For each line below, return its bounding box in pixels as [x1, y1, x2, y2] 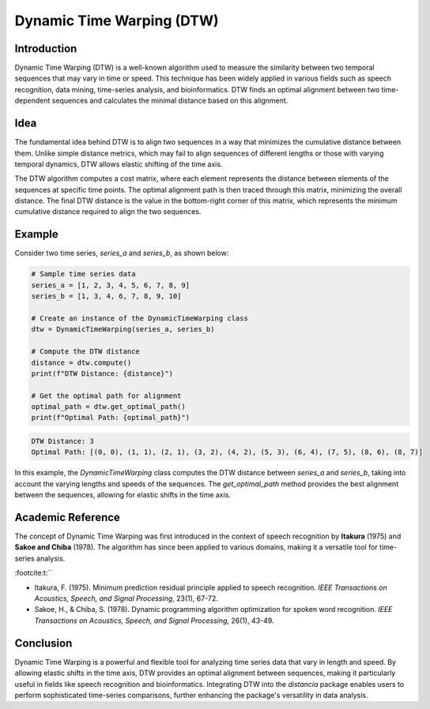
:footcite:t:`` [14, 568, 53, 578]
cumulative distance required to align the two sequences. [14, 207, 202, 216]
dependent [14, 96, 51, 106]
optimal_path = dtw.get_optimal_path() [31, 403, 186, 411]
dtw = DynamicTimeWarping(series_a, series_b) [31, 324, 215, 334]
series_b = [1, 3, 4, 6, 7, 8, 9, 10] [31, 292, 182, 301]
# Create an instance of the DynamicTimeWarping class [31, 313, 248, 323]
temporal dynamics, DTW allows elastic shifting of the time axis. [14, 159, 223, 169]
